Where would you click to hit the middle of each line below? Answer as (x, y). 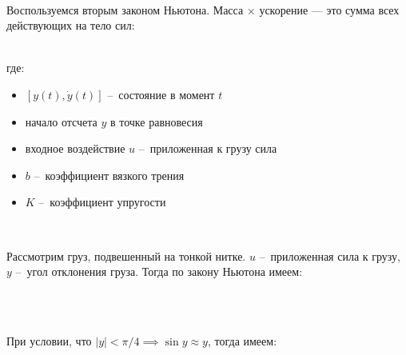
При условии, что (49, 340)
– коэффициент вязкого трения (109, 175)
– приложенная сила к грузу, (330, 255)
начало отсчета (61, 121)
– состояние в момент (161, 94)
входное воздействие (75, 148)
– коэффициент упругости (102, 202)
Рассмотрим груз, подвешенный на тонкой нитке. (126, 255)
